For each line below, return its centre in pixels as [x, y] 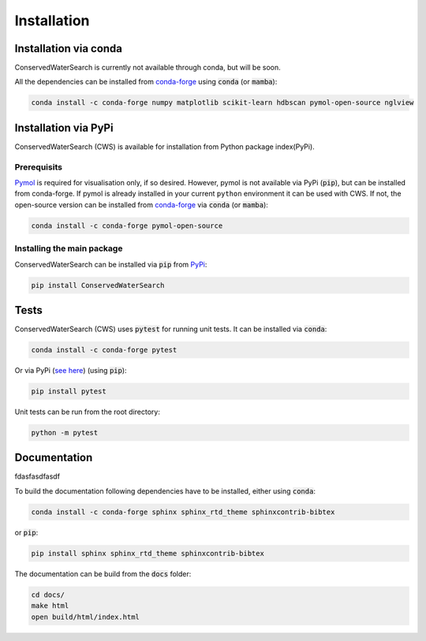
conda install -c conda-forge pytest [104, 350]
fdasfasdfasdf [37, 476]
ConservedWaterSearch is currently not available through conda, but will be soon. [148, 68]
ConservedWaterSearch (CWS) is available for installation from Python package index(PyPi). [164, 147]
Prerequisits [39, 167]
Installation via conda [68, 48]
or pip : [26, 532]
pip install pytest [69, 391]
